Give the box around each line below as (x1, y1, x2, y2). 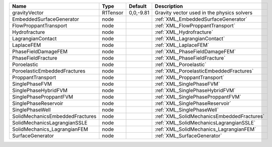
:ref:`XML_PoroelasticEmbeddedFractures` (155, 68, 254, 74)
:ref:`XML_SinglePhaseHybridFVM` (155, 87, 236, 94)
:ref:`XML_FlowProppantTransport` (155, 22, 235, 29)
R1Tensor (102, 9, 123, 16)
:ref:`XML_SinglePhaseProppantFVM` (155, 94, 241, 100)
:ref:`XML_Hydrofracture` (155, 29, 213, 36)
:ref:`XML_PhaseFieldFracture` (155, 55, 226, 61)
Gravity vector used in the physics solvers (155, 9, 253, 16)
